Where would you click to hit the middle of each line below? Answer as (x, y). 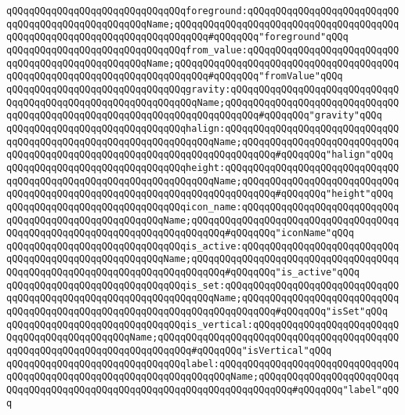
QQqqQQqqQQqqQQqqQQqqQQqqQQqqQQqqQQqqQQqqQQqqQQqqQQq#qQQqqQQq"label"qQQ (203, 390)
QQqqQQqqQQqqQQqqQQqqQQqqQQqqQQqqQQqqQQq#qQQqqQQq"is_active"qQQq (183, 273)
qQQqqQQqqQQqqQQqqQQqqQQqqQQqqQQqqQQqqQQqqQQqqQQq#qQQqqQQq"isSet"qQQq (197, 312)
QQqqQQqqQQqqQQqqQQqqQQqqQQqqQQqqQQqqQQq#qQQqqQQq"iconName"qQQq (180, 233)
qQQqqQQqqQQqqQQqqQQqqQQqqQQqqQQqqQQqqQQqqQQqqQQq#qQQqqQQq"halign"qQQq (200, 155)
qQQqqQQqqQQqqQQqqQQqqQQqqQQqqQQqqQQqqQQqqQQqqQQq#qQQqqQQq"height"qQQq (200, 194)
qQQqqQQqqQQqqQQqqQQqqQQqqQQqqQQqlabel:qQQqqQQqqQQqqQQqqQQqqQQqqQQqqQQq (203, 364)
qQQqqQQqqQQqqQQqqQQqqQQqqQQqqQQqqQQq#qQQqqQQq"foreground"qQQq (177, 37)
